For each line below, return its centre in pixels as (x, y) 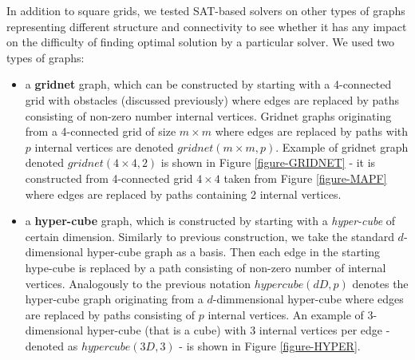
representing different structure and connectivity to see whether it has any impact (207, 26)
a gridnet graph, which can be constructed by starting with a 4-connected (208, 84)
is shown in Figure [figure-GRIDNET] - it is (268, 162)
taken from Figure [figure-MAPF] (305, 178)
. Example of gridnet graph (342, 146)
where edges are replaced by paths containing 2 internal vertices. (183, 194)
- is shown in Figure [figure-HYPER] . (270, 345)
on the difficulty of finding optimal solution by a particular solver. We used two (201, 42)
